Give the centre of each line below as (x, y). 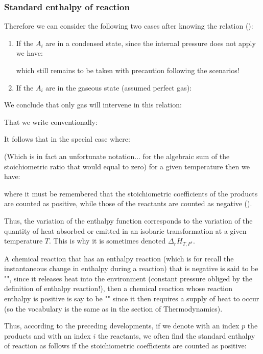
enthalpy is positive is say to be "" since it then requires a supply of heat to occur (132, 298)
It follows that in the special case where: (67, 139)
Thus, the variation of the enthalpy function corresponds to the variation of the (128, 220)
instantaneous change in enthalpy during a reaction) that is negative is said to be (131, 268)
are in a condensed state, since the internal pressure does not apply (151, 43)
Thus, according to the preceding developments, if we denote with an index (122, 326)
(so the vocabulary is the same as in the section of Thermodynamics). (113, 308)
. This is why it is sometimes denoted (107, 241)
